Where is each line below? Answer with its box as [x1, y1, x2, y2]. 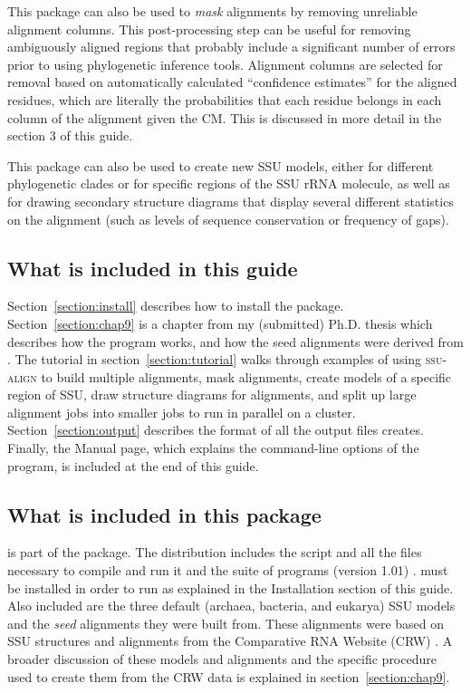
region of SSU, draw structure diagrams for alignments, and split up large [7, 385, 417, 404]
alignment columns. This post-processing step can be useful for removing [7, 19, 411, 38]
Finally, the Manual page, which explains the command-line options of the [7, 438, 419, 457]
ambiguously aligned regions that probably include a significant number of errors [7, 37, 456, 56]
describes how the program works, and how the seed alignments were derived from [7, 332, 464, 351]
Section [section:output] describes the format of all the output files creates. [7, 420, 424, 439]
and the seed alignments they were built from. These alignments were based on [7, 613, 445, 632]
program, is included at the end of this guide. [7, 456, 259, 475]
